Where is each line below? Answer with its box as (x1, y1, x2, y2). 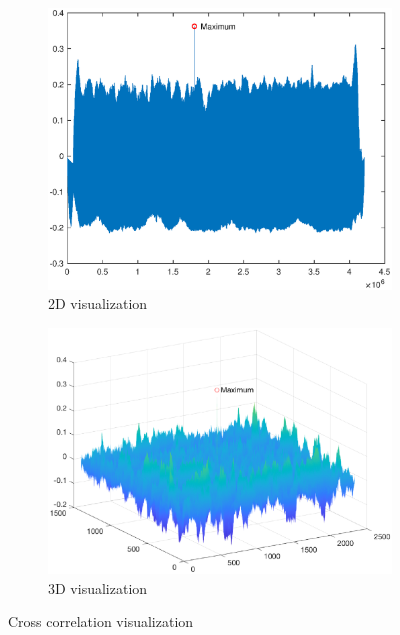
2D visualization (48, 293, 148, 314)
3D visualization (48, 577, 148, 598)
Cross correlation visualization (8, 611, 194, 632)
